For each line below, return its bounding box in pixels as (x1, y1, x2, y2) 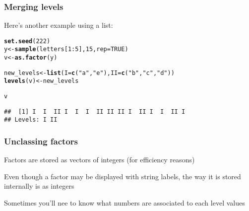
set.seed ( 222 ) (4, 37, 51, 45)
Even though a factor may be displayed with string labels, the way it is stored (4, 171, 241, 181)
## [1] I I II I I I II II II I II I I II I (4, 108, 186, 115)
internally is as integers (4, 181, 74, 191)
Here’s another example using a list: (4, 20, 113, 30)
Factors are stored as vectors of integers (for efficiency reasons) (4, 154, 195, 165)
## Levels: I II (4, 116, 58, 124)
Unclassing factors (4, 135, 78, 147)
